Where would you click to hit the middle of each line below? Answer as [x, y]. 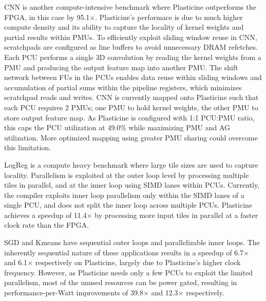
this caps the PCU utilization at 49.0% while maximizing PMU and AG [117, 127]
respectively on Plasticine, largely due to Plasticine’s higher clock [138, 262]
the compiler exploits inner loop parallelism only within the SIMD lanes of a [124, 195]
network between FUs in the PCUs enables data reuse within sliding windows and [133, 77]
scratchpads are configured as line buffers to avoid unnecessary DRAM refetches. [131, 47]
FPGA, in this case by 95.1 [47, 17]
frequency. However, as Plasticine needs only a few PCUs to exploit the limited [129, 272]
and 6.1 [16, 262]
